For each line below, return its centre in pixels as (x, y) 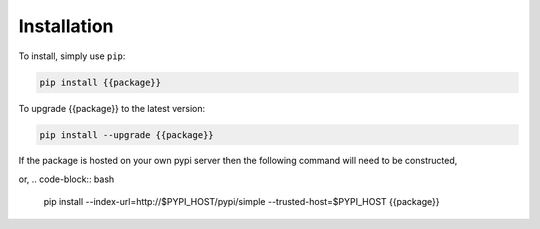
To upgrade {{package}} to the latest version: (112, 108)
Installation (66, 26)
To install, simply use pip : (72, 56)
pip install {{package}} (100, 82)
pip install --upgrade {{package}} (126, 134)
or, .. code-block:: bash (66, 179)
